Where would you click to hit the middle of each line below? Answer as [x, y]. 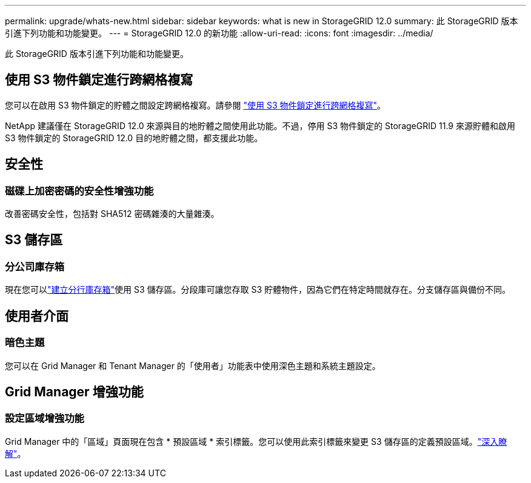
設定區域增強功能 [45, 418]
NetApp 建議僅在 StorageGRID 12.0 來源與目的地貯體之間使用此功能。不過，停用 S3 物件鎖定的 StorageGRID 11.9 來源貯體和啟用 [260, 125]
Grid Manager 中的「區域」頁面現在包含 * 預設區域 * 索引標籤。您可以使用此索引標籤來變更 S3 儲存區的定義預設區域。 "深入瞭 [256, 441]
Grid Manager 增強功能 [74, 391]
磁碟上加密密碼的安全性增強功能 [79, 191]
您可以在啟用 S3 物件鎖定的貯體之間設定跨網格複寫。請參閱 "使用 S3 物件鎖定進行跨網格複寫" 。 [195, 105]
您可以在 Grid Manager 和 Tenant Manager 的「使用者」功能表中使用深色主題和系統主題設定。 [193, 365]
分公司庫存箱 [35, 266]
